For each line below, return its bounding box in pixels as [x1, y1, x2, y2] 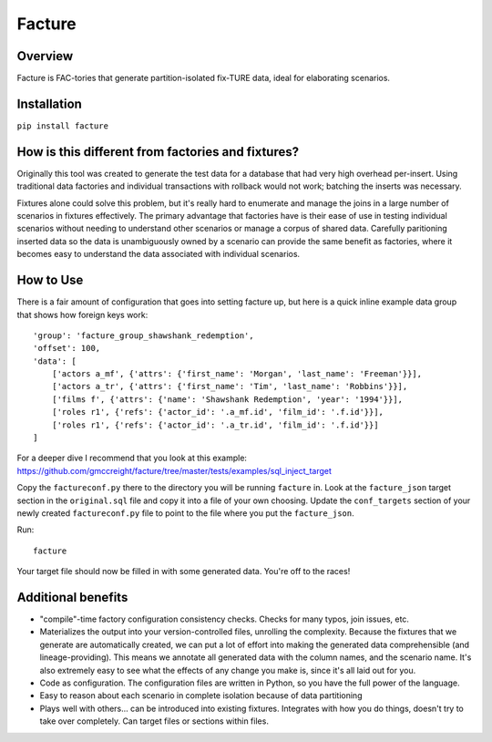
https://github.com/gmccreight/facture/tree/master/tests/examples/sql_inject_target [16, 465, 333, 476]
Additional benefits [16, 589, 128, 605]
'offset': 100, [33, 343, 101, 354]
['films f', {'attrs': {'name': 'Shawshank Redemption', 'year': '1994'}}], [51, 394, 404, 405]
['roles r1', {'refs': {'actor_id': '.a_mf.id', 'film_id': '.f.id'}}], [51, 407, 384, 417]
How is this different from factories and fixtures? [16, 144, 300, 160]
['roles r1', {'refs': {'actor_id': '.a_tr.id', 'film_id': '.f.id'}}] [51, 419, 379, 430]
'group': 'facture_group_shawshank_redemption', [33, 330, 254, 341]
